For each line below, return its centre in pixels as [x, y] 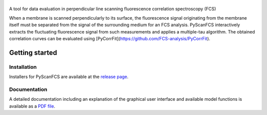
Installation [23, 67]
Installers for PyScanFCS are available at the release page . [69, 77]
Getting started [33, 52]
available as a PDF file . [32, 106]
